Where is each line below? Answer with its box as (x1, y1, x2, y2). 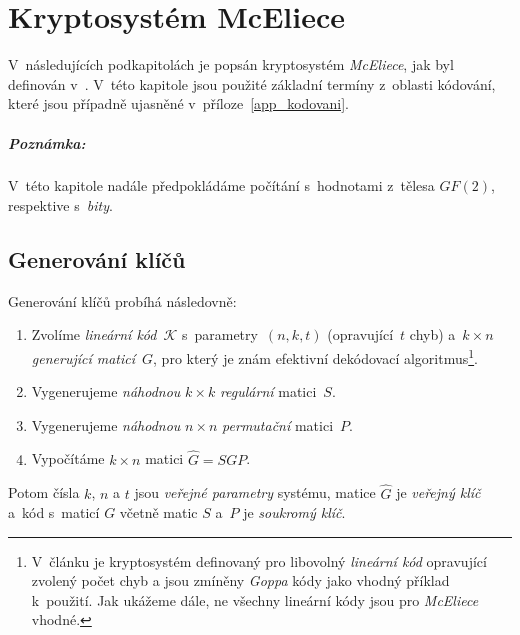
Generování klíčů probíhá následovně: (8, 290, 237, 311)
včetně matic (119, 502, 198, 523)
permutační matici (222, 414, 334, 435)
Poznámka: (8, 132, 86, 153)
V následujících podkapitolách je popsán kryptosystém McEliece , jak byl (8, 54, 454, 75)
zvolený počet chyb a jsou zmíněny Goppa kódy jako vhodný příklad (31, 570, 450, 591)
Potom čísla (8, 482, 80, 503)
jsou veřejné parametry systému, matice (134, 482, 376, 503)
